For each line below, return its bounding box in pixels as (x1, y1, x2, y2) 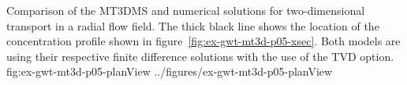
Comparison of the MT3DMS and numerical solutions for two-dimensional (6, 2, 365, 18)
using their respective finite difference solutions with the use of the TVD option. (6, 48, 394, 64)
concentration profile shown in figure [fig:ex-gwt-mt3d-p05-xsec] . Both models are (6, 33, 401, 49)
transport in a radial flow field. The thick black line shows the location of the (6, 17, 379, 34)
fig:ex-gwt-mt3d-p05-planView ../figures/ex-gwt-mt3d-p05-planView (6, 63, 333, 80)
